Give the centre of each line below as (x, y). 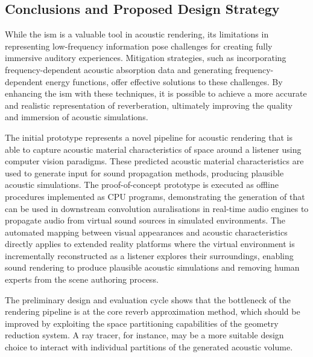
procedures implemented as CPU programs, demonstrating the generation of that (155, 196)
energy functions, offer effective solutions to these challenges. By (164, 81)
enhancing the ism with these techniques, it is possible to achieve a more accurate (156, 93)
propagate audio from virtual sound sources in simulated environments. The (145, 220)
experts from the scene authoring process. (82, 279)
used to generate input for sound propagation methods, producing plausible (144, 172)
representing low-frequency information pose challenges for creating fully (139, 46)
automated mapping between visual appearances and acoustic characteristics (146, 232)
